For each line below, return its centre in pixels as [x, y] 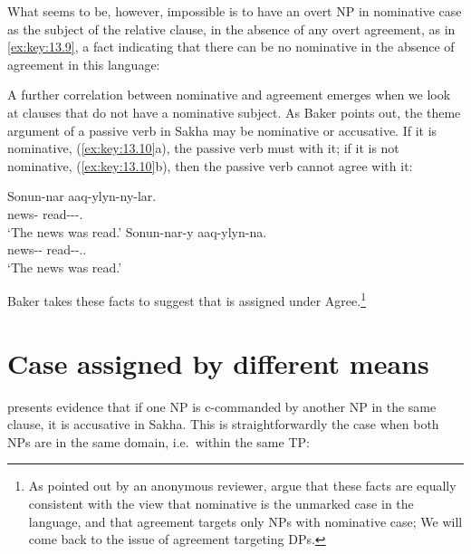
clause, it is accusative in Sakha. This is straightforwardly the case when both [223, 424]
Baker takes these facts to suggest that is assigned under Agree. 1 [187, 299]
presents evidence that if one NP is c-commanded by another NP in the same [222, 406]
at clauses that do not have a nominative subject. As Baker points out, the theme [234, 112]
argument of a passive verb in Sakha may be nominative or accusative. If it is [222, 130]
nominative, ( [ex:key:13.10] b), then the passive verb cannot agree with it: [210, 165]
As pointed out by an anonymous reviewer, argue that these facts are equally [242, 486]
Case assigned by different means [218, 363]
